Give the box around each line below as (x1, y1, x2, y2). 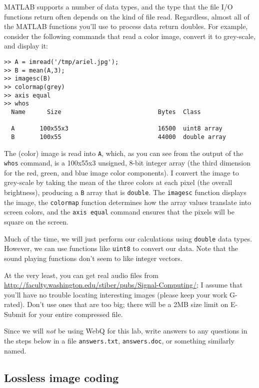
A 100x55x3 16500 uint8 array (11, 125, 222, 132)
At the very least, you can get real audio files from (4, 269, 159, 280)
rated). (4, 299, 25, 309)
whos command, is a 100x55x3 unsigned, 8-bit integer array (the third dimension (4, 157, 250, 168)
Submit (4, 308, 26, 319)
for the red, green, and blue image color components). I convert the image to (4, 167, 239, 177)
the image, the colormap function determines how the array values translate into (4, 196, 251, 207)
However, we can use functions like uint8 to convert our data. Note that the (4, 243, 238, 253)
